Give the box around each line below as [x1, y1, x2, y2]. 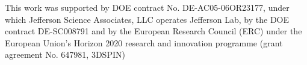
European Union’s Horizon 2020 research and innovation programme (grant [5, 36, 283, 49]
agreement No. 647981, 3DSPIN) [5, 48, 125, 61]
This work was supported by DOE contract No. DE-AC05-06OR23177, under [5, 1, 290, 13]
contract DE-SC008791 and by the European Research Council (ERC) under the [5, 25, 302, 37]
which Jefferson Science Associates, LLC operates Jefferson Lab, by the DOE [5, 13, 290, 25]
